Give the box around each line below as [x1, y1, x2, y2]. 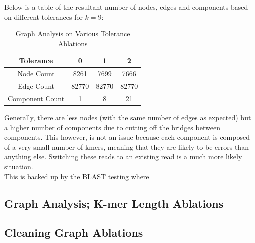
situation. [4, 161, 33, 171]
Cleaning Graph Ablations [4, 225, 143, 240]
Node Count [17, 68, 55, 79]
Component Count [8, 93, 65, 103]
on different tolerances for [4, 11, 83, 22]
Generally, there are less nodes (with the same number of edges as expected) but [4, 112, 251, 122]
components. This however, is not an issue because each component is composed [4, 132, 250, 142]
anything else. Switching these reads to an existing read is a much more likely [4, 151, 242, 162]
